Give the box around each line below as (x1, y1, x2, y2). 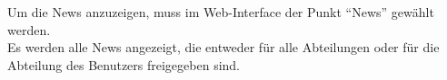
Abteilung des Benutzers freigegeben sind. (7, 55, 241, 74)
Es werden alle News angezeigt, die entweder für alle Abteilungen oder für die (7, 38, 440, 57)
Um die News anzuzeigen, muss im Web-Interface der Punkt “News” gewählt (7, 3, 434, 21)
